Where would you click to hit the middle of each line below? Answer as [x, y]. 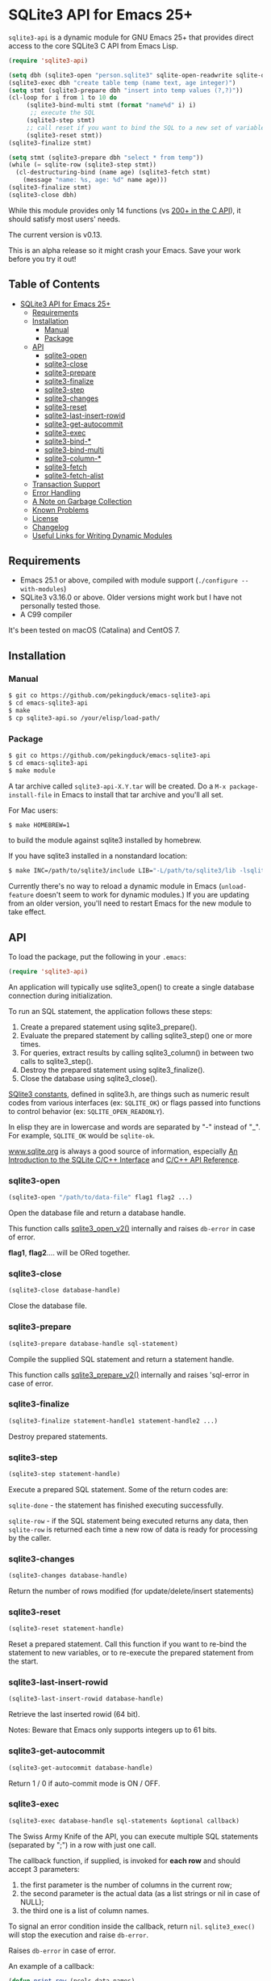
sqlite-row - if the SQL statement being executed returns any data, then [128, 1520]
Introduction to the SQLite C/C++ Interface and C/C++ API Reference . [124, 1159]
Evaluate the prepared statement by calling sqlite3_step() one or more [136, 1035]
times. [30, 1044]
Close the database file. [48, 1306]
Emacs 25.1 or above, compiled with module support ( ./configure [129, 580]
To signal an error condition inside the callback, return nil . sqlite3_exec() [132, 1926]
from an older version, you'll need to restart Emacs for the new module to [130, 903]
